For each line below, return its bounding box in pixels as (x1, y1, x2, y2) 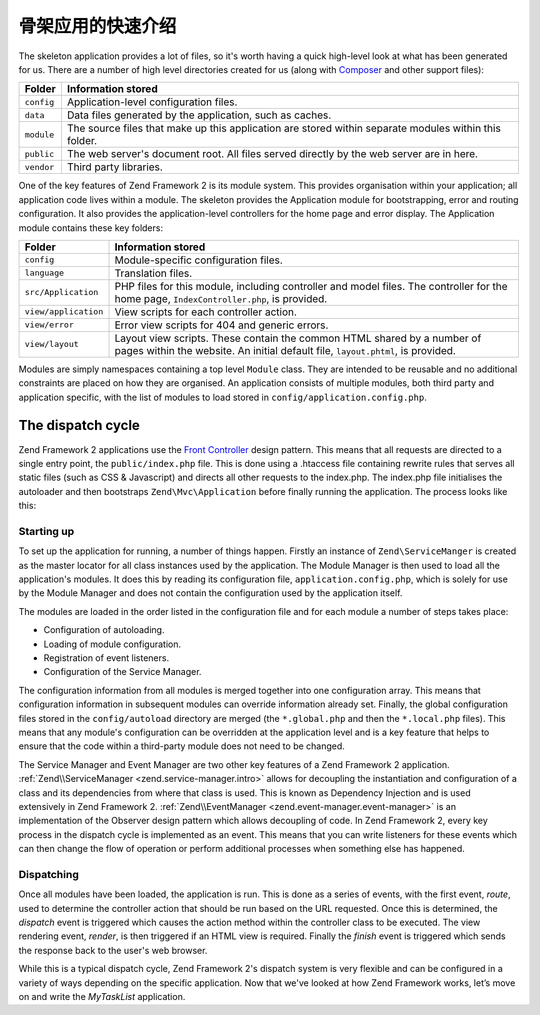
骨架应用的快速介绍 (18, 15, 177, 37)
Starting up (18, 524, 75, 538)
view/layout (24, 339, 79, 350)
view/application (24, 306, 104, 317)
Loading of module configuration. (43, 638, 182, 650)
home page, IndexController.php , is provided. (114, 291, 328, 305)
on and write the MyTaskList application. (18, 990, 186, 1002)
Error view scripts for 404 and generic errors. (114, 318, 329, 332)
